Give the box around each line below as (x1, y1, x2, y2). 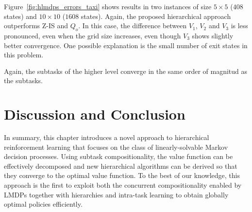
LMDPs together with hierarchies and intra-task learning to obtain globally (4, 189, 229, 199)
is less (231, 20, 248, 31)
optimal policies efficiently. (4, 199, 83, 209)
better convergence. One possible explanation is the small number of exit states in (4, 40, 248, 50)
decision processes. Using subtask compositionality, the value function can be (4, 151, 233, 161)
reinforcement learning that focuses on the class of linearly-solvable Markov (4, 141, 228, 152)
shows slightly (192, 30, 234, 40)
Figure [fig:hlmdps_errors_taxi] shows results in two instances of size (4, 1, 212, 11)
